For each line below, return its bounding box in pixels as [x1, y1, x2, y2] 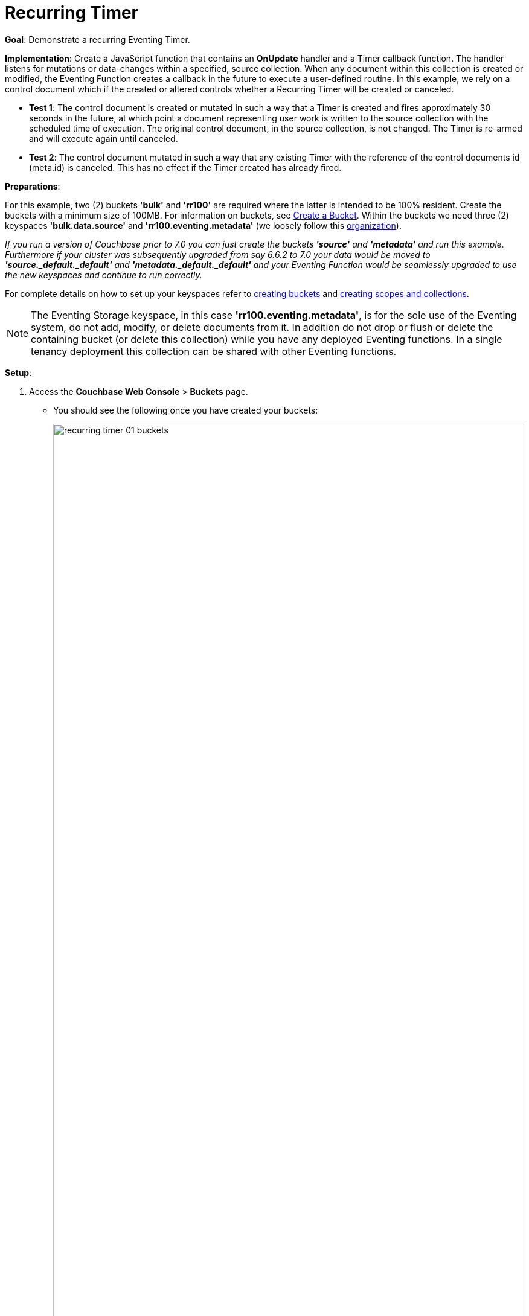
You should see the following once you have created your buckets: [53, 404, 318, 415]
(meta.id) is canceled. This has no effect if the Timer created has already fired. [29, 162, 342, 173]
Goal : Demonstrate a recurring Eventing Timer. [5, 34, 190, 45]
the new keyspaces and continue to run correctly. [5, 269, 202, 280]
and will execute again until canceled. [29, 133, 178, 144]
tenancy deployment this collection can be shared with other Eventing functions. [31, 345, 396, 357]
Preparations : [5, 180, 60, 191]
